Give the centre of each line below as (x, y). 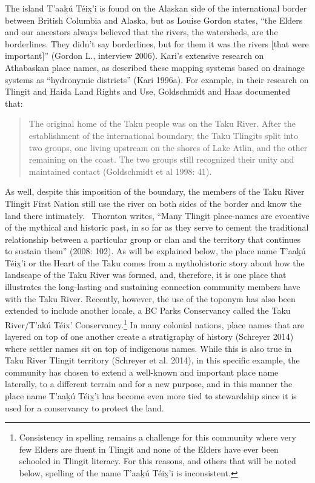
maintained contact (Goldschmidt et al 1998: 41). (120, 171)
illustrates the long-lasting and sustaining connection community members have (153, 287)
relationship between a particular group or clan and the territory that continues (153, 239)
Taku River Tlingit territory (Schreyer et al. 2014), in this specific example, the (152, 360)
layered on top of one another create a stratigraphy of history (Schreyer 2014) (149, 336)
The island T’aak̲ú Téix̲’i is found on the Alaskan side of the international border (156, 8)
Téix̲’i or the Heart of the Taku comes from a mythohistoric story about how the (155, 262)
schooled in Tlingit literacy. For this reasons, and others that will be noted (157, 461)
